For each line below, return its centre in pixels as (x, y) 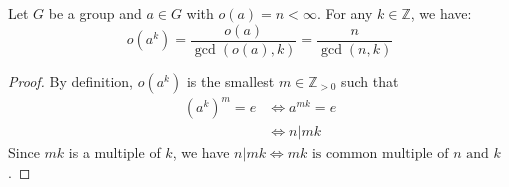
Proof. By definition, (70, 80)
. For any (344, 13)
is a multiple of (114, 152)
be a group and (95, 13)
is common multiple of (380, 154)
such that (370, 80)
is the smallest (230, 80)
